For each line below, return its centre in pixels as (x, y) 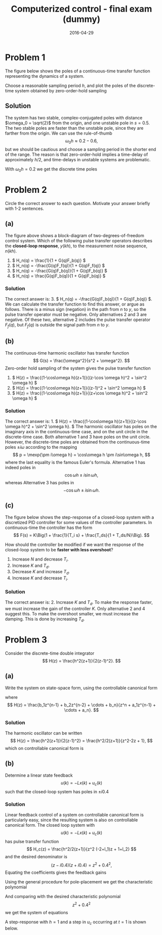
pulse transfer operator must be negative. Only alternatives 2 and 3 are (76, 315)
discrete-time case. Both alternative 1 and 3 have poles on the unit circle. (78, 437)
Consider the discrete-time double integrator (50, 653)
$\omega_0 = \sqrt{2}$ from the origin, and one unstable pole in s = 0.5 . (77, 123)
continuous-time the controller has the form (49, 527)
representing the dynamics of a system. (45, 76)
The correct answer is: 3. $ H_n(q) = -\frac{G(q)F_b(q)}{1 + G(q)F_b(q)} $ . (79, 299)
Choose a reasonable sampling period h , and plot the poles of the (70, 85)
